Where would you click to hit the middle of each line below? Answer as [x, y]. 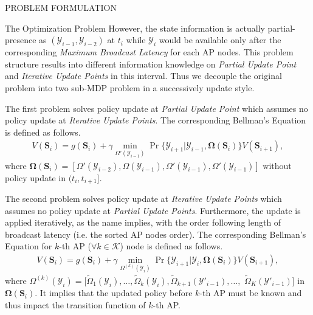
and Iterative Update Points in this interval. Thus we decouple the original [143, 76]
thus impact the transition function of [75, 304]
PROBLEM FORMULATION [61, 7]
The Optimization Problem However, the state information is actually [135, 28]
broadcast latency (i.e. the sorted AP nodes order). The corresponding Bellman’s [156, 234]
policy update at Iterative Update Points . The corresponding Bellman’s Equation [156, 120]
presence [21, 40]
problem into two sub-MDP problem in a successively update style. [130, 87]
